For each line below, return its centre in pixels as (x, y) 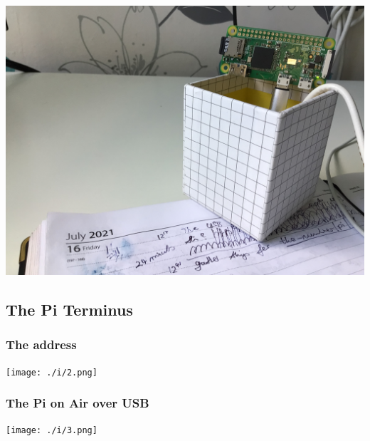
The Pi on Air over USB (78, 403)
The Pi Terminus (69, 309)
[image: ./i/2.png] (52, 372)
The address (41, 344)
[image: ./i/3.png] (52, 431)
